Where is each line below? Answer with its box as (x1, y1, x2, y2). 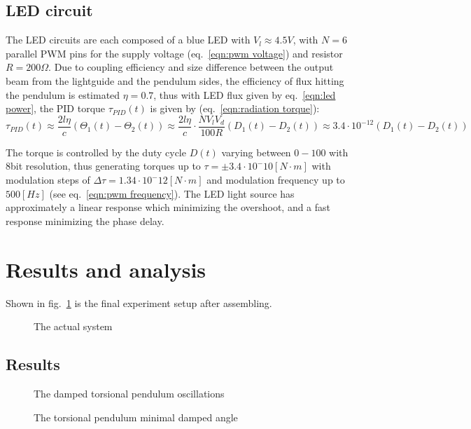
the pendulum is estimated (6, 87, 120, 102)
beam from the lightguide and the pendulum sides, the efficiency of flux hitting (6, 73, 344, 88)
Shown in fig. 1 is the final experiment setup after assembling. (6, 295, 272, 310)
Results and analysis (6, 254, 206, 283)
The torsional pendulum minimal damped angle (34, 409, 238, 424)
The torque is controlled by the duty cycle (6, 144, 186, 159)
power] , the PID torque (6, 101, 106, 116)
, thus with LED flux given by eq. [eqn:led (153, 87, 336, 102)
